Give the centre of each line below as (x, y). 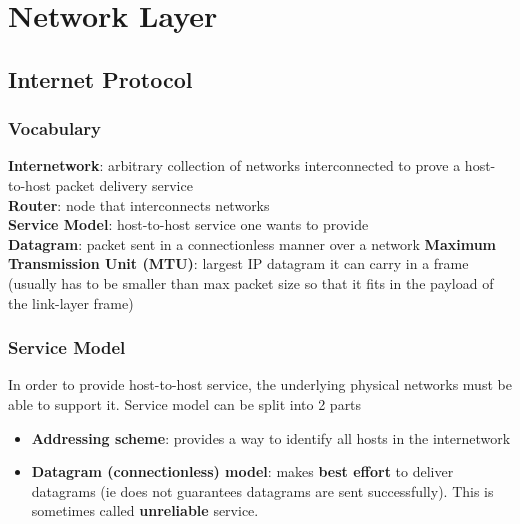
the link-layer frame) (71, 302)
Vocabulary (55, 128)
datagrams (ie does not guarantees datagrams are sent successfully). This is (262, 490)
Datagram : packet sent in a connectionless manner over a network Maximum (252, 243)
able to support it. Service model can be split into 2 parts (185, 403)
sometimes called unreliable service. (145, 510)
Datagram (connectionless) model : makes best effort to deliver (242, 471)
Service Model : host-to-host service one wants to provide (188, 224)
